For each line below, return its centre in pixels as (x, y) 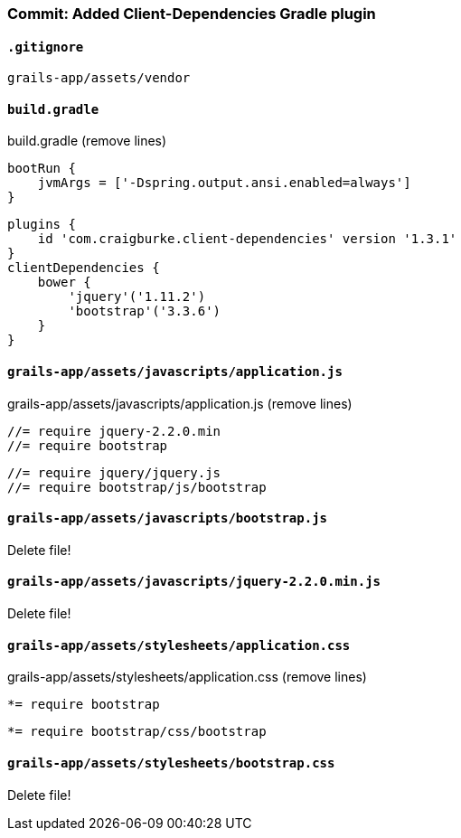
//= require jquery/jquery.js (114, 472)
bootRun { (42, 169)
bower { (64, 282)
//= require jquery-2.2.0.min (114, 431)
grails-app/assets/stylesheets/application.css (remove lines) (187, 677)
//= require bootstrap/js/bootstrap (137, 487)
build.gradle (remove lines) (87, 141)
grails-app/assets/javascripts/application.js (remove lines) (180, 403)
